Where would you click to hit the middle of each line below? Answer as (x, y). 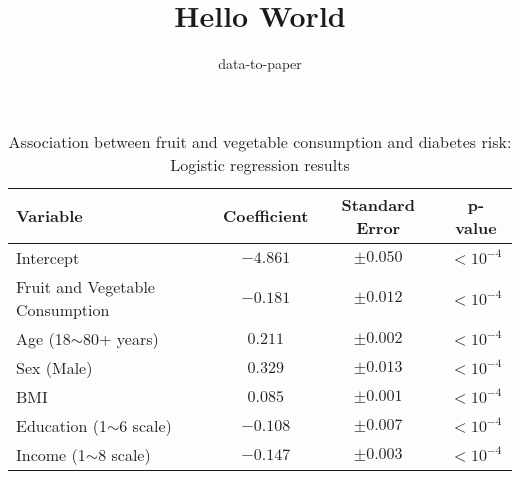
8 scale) (124, 454)
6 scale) (145, 425)
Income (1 (51, 454)
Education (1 (61, 425)
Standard (378, 204)
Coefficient (266, 216)
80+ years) (121, 338)
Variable (49, 216)
